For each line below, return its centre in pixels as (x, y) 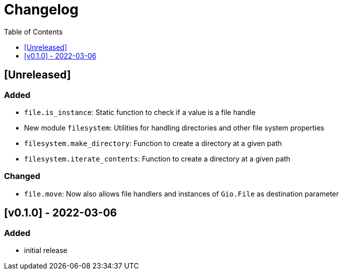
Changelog (41, 9)
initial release (46, 250)
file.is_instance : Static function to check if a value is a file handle (140, 112)
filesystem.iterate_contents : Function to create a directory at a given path (157, 158)
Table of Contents (34, 31)
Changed (22, 176)
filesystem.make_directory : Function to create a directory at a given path (153, 143)
